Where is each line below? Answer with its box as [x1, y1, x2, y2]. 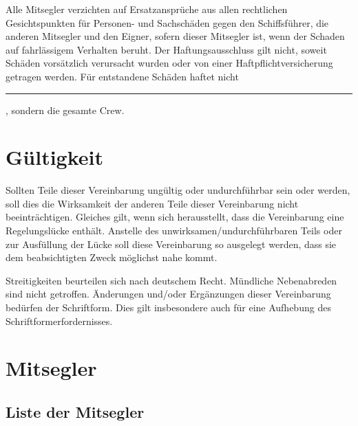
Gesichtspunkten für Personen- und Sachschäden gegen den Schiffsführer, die [6, 15, 329, 30]
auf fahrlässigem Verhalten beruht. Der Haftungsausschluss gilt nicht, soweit [6, 42, 327, 56]
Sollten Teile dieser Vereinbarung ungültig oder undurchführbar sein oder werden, [6, 183, 350, 197]
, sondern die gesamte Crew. [6, 102, 125, 117]
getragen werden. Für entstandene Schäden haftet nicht [6, 69, 239, 83]
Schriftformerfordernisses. [6, 313, 113, 328]
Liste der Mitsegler [6, 401, 145, 422]
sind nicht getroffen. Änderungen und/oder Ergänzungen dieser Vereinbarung [6, 287, 331, 301]
